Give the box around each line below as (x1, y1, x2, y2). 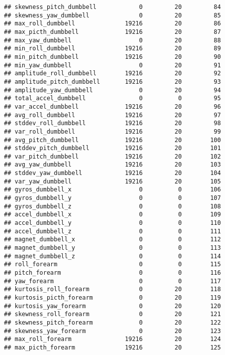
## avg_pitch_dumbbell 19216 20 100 (4, 136, 221, 144)
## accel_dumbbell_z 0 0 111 (4, 227, 221, 235)
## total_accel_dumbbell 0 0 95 (4, 95, 221, 102)
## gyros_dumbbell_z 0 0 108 (4, 202, 221, 210)
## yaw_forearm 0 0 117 (4, 277, 221, 285)
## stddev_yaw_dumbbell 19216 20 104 (4, 170, 221, 177)
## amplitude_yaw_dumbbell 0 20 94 (4, 86, 221, 94)
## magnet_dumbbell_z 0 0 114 (4, 252, 221, 260)
